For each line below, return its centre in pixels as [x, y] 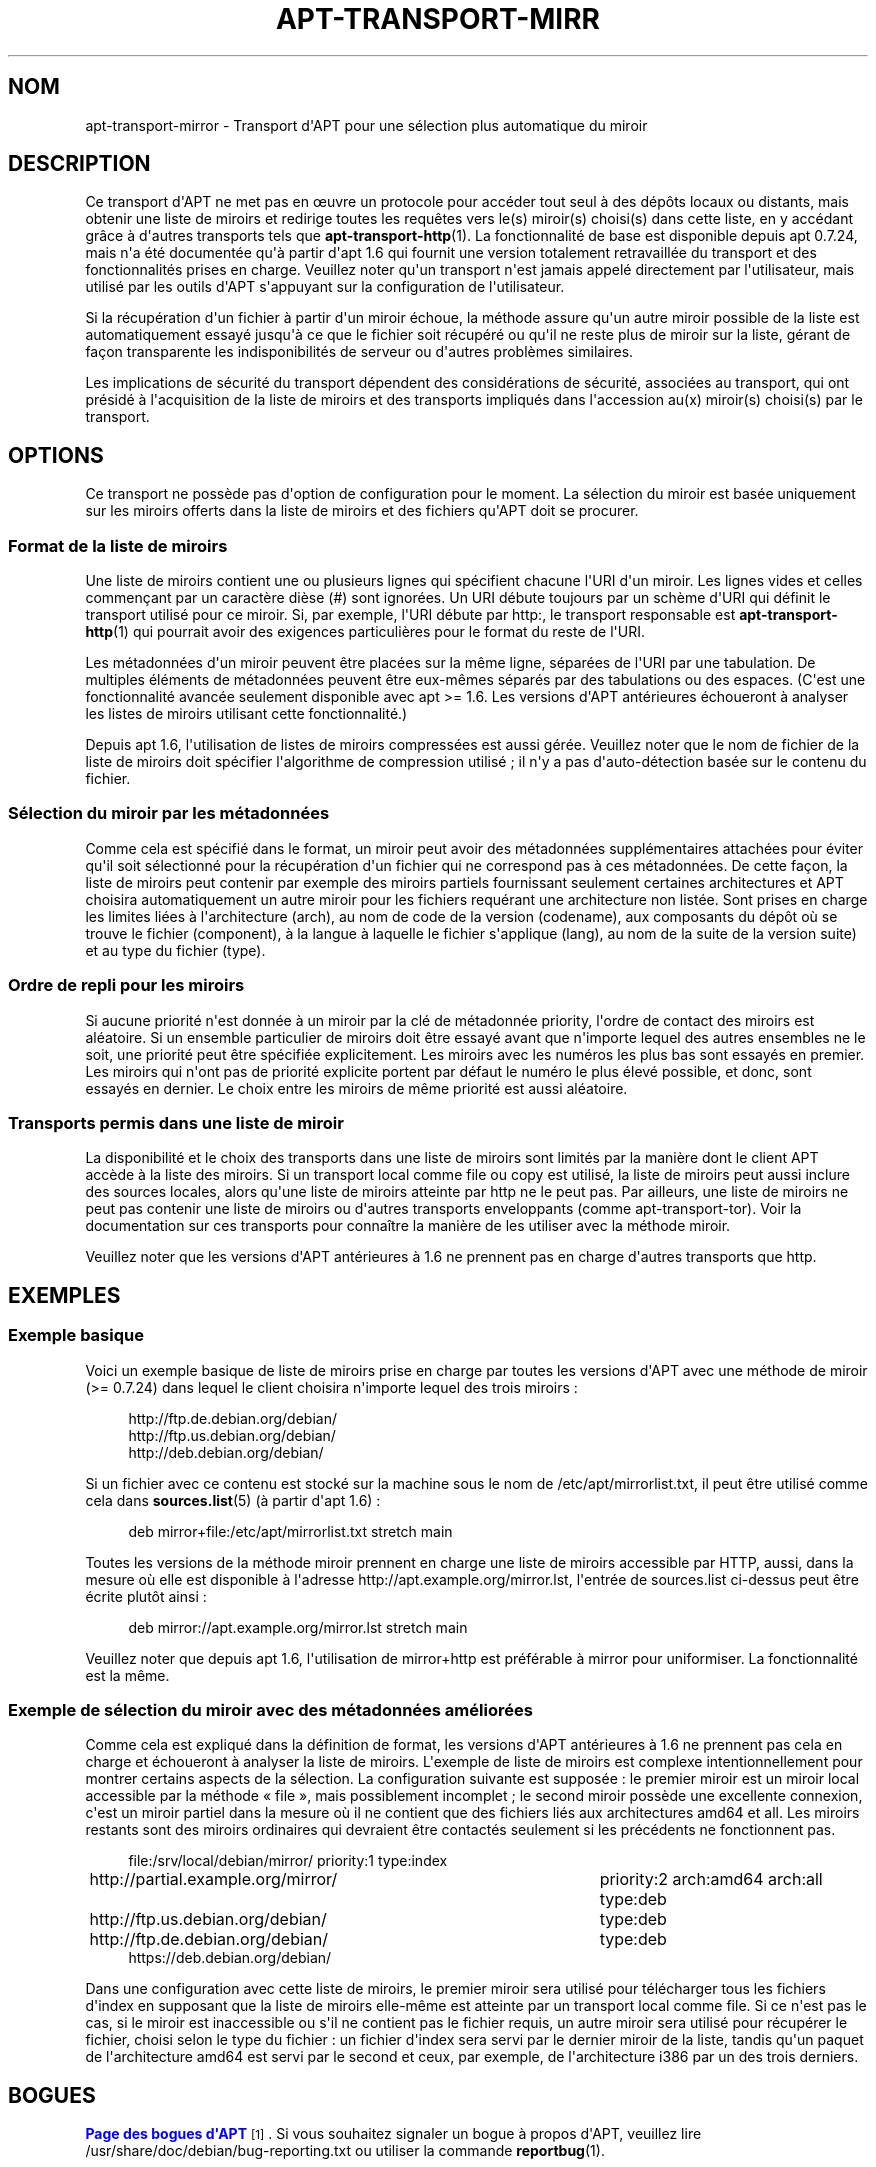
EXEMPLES [64, 1295]
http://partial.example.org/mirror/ [213, 1879]
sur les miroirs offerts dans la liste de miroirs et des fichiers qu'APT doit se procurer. [362, 511]
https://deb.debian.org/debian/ [230, 1958]
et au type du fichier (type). [175, 950]
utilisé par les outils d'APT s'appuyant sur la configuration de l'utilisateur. [325, 287]
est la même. [127, 1675]
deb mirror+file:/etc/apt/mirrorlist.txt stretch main [290, 1531]
